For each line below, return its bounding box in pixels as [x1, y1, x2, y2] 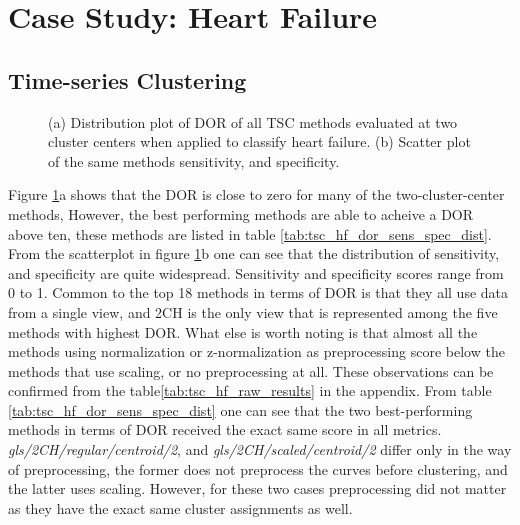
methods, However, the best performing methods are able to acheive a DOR [8, 203, 474, 224]
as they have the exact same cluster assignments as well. [8, 497, 353, 518]
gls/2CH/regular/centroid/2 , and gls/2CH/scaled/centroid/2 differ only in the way [8, 439, 512, 460]
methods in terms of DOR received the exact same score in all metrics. [8, 419, 442, 440]
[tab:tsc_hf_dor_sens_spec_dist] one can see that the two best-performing [8, 399, 473, 420]
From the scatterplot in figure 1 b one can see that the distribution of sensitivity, [8, 243, 500, 264]
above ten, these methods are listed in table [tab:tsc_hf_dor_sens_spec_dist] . [8, 223, 492, 244]
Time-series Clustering [8, 64, 247, 95]
